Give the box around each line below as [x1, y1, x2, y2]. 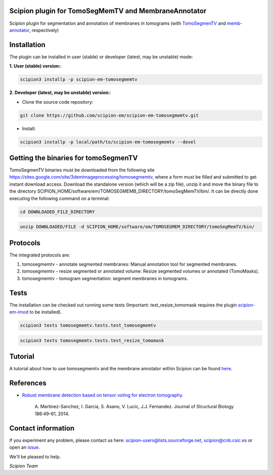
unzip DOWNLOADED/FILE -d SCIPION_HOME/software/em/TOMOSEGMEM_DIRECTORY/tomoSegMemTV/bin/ [20, 224, 255, 230]
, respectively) [29, 27, 59, 33]
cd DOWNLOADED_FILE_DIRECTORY [20, 209, 95, 214]
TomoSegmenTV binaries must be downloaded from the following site [9, 167, 155, 173]
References [9, 378, 47, 387]
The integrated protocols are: [9, 252, 70, 258]
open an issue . [9, 444, 40, 450]
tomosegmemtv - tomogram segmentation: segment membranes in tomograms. [22, 275, 188, 281]
